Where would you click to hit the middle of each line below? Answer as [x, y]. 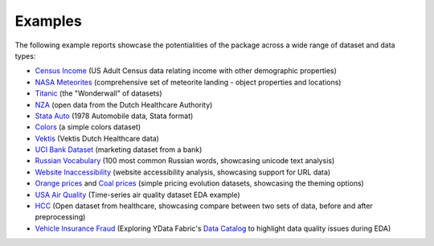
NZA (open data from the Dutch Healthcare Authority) [124, 105]
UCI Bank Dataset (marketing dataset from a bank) [119, 150]
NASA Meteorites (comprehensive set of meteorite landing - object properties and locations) [188, 82]
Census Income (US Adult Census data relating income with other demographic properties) [186, 71]
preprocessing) [60, 217]
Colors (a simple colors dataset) [88, 127]
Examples [48, 21]
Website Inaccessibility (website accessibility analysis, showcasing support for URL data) [183, 172]
